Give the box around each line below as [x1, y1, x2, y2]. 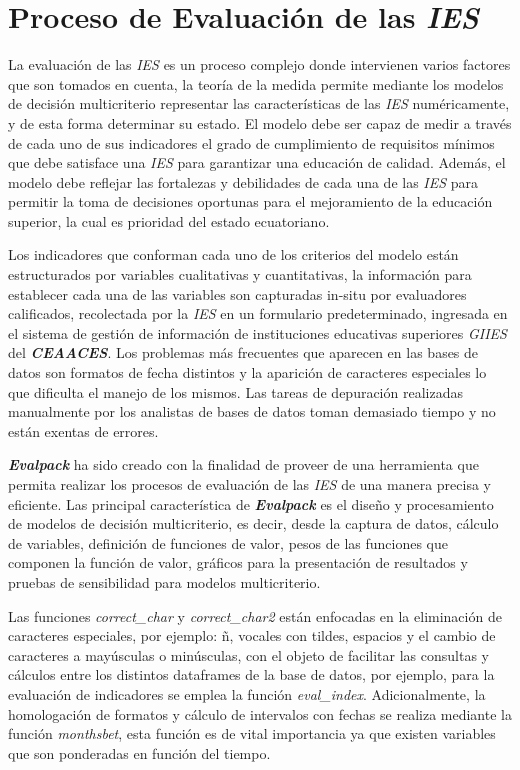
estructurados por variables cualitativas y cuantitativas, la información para [8, 264, 472, 285]
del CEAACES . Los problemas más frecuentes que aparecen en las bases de [8, 342, 479, 363]
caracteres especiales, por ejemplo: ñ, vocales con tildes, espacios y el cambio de [8, 625, 496, 646]
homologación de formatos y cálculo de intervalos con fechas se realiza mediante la [8, 703, 512, 724]
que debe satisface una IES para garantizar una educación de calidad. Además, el [8, 152, 506, 173]
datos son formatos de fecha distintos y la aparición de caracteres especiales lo [8, 362, 487, 383]
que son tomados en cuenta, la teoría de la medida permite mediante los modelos [8, 73, 504, 94]
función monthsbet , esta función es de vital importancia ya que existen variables [8, 723, 496, 744]
